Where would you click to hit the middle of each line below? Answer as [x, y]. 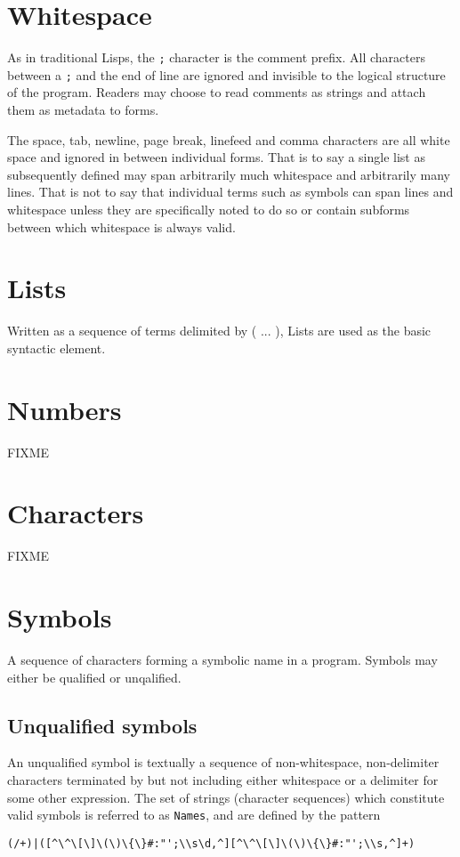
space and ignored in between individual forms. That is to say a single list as [216, 157]
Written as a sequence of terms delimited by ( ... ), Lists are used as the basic [219, 331]
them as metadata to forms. [83, 110]
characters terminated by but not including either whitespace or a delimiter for [223, 780]
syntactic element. [56, 348]
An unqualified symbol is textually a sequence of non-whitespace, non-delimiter [223, 762]
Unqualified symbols [102, 725]
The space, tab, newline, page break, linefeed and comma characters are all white [229, 139]
